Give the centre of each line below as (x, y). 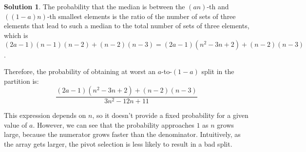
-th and (218, 6)
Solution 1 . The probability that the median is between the (95, 6)
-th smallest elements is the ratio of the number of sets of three (141, 16)
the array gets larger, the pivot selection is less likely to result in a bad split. (118, 143)
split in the (218, 71)
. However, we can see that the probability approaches (114, 124)
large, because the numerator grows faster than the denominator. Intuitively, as (122, 134)
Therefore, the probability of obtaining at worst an (80, 71)
